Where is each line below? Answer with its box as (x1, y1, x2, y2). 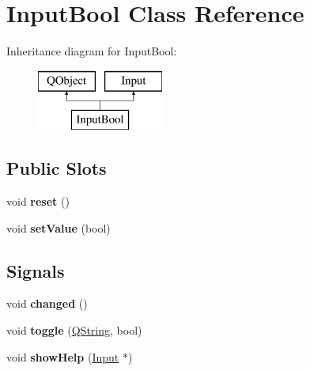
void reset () (6, 193, 70, 210)
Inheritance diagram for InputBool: (6, 43, 177, 59)
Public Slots (6, 156, 107, 180)
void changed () (6, 295, 88, 312)
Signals (6, 258, 65, 282)
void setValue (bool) (6, 219, 111, 236)
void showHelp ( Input (6, 348, 119, 365)
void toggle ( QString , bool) (6, 322, 142, 339)
